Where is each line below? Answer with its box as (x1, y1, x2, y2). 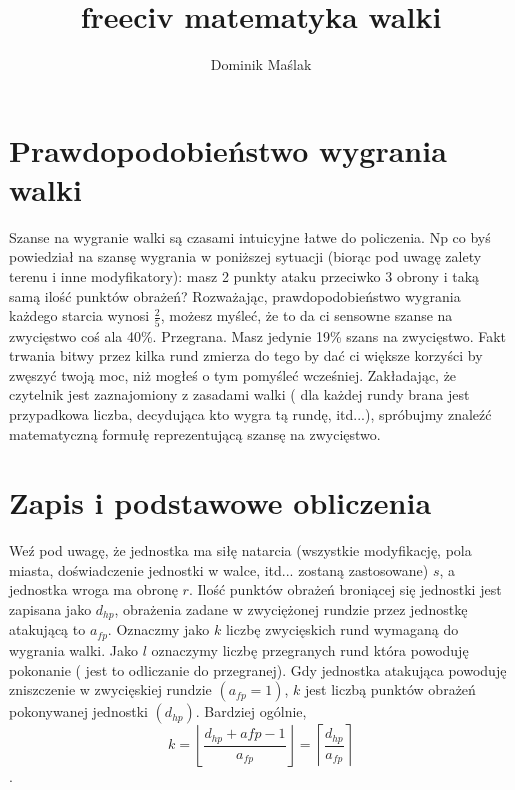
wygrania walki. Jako (9, 639, 138, 660)
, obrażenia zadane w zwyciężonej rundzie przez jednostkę (114, 599, 468, 619)
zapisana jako (9, 599, 92, 619)
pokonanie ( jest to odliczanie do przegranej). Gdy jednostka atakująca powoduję (9, 659, 507, 680)
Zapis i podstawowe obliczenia (9, 482, 432, 523)
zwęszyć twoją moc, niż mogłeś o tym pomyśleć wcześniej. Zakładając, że (9, 364, 457, 385)
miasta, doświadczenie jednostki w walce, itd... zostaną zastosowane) (9, 559, 429, 580)
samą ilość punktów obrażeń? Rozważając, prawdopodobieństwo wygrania (9, 285, 461, 306)
